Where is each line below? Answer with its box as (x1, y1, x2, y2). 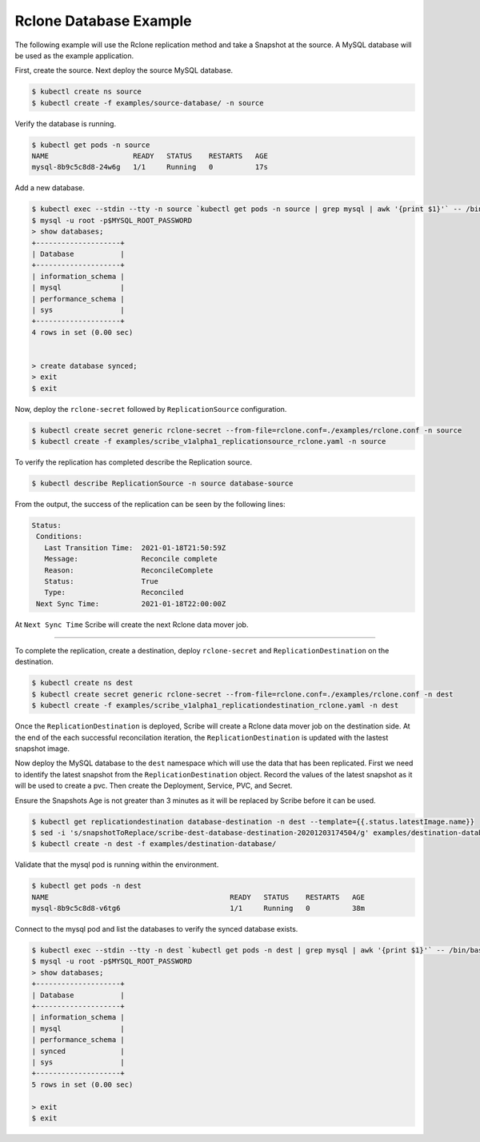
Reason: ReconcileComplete (44, 565, 214, 575)
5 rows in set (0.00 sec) (31, 1080, 134, 1089)
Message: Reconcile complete (44, 554, 218, 564)
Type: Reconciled (44, 588, 184, 597)
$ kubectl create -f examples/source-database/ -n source (31, 98, 264, 107)
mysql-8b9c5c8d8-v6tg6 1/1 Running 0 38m (31, 904, 366, 913)
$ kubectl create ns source (31, 87, 142, 96)
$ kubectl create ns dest (31, 678, 134, 688)
